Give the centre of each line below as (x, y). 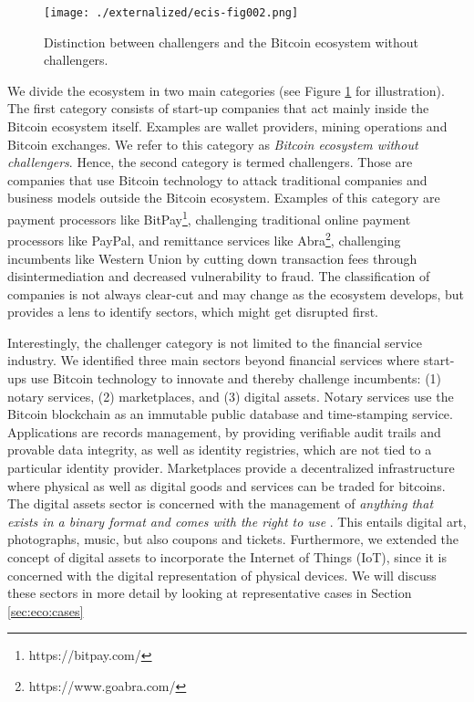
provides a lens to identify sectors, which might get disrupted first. (193, 312)
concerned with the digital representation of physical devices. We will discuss (222, 575)
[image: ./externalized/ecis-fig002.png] (171, 13)
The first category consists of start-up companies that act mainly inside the (218, 108)
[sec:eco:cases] (46, 610)
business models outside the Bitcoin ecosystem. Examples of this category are (224, 198)
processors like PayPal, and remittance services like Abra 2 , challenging (204, 239)
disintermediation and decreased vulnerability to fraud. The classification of (219, 276)
